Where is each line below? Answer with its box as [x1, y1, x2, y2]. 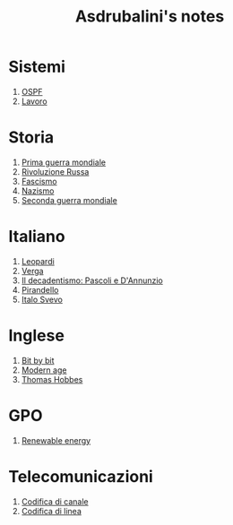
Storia [8, 127, 55, 148]
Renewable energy [21, 435, 91, 445]
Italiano [8, 227, 65, 247]
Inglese [8, 325, 65, 346]
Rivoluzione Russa [21, 166, 90, 176]
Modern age [21, 365, 67, 375]
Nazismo [21, 185, 55, 196]
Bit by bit [21, 355, 55, 366]
